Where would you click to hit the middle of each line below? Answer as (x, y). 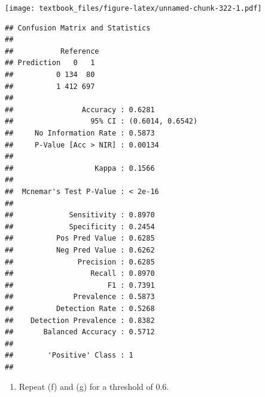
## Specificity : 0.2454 (80, 227)
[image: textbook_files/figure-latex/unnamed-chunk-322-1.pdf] (133, 8)
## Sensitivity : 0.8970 (80, 215)
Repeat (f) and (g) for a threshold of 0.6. (94, 387)
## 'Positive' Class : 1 (69, 356)
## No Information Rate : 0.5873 (80, 133)
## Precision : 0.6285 (80, 262)
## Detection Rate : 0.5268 (80, 308)
